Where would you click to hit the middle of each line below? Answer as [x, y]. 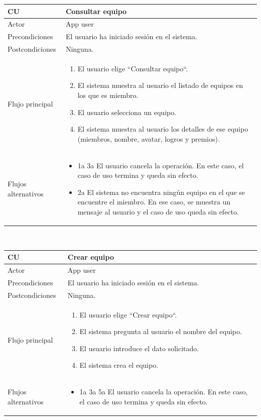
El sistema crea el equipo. [119, 365]
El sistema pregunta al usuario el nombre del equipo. [161, 331]
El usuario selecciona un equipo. [127, 112]
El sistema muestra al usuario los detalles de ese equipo [163, 129]
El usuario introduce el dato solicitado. [139, 348]
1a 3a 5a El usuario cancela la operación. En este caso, [164, 392]
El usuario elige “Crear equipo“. [128, 314]
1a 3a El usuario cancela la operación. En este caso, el [161, 165]
